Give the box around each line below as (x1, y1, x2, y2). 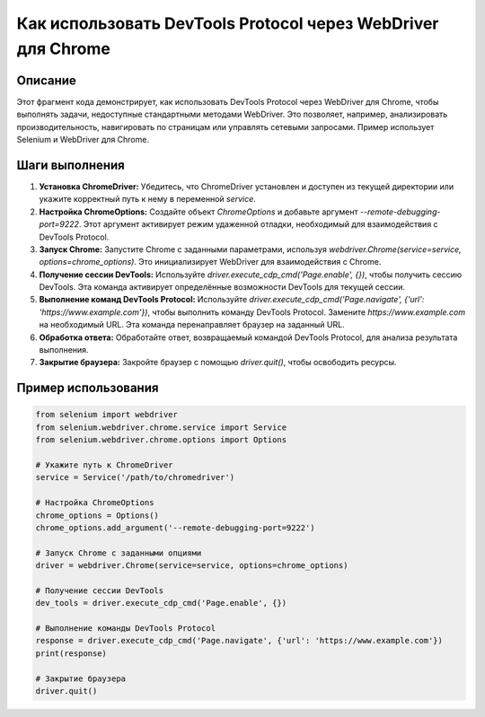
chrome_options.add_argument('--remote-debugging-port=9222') (35, 522, 315, 533)
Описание (16, 73, 76, 88)
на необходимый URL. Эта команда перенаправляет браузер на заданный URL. (39, 319, 345, 330)
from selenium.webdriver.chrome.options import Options (35, 435, 287, 445)
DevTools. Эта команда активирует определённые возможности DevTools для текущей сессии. (39, 282, 406, 293)
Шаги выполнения (16, 157, 125, 172)
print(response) (35, 648, 108, 659)
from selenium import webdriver (35, 409, 179, 420)
